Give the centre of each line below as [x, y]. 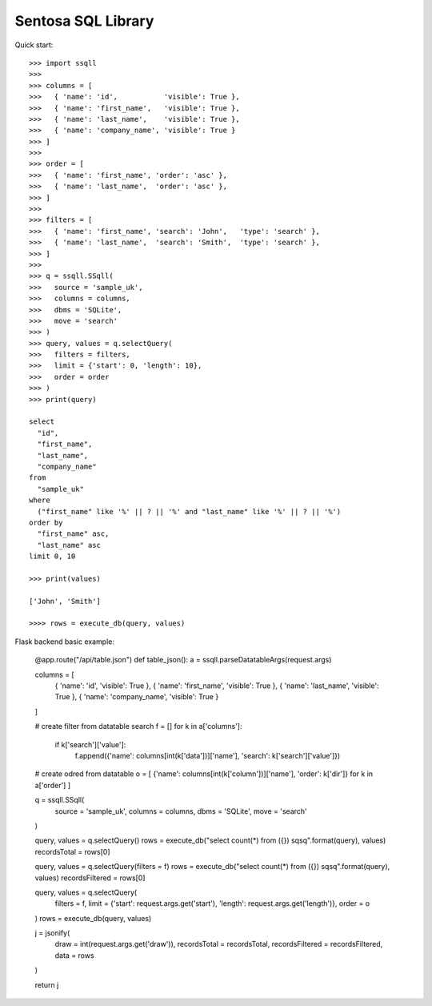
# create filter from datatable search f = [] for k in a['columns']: [139, 726]
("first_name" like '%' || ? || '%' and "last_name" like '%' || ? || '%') [189, 511]
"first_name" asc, [73, 534]
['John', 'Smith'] [65, 601]
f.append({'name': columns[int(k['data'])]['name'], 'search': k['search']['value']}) [208, 755]
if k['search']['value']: [90, 744]
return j [47, 984]
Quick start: [34, 45]
